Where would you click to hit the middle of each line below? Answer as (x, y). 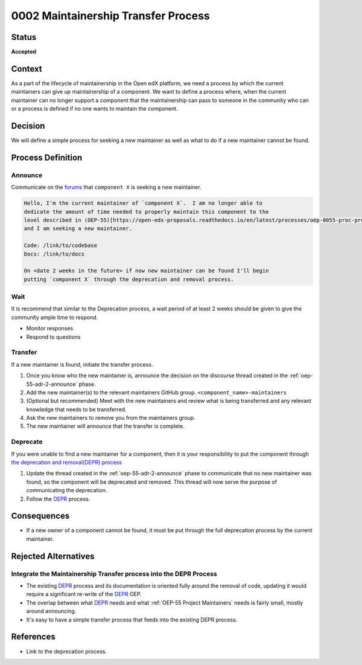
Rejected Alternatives (53, 556)
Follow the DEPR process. (58, 499)
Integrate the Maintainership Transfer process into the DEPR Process (114, 574)
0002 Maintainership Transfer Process (111, 16)
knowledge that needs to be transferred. (76, 409)
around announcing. (51, 611)
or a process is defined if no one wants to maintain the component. (94, 109)
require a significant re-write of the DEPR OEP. (84, 594)
